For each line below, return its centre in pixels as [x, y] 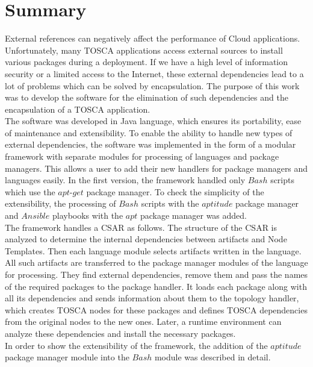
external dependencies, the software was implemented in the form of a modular [150, 144]
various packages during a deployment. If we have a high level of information [147, 62]
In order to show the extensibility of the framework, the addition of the [136, 345]
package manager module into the [67, 357]
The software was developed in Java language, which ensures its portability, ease [153, 121]
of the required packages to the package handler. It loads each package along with [156, 286]
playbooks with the [88, 215]
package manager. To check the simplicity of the [175, 191]
